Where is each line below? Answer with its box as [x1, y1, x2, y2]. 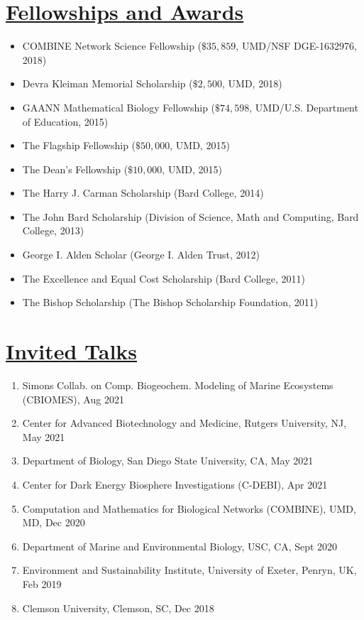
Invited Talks [6, 337, 138, 366]
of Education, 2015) [22, 114, 109, 129]
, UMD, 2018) [222, 76, 282, 91]
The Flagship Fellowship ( [22, 138, 136, 153]
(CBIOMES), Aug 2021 [22, 391, 124, 406]
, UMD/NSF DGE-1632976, [236, 38, 357, 53]
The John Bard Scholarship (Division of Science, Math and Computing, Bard [22, 209, 359, 224]
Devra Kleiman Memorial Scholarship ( [22, 76, 193, 91]
